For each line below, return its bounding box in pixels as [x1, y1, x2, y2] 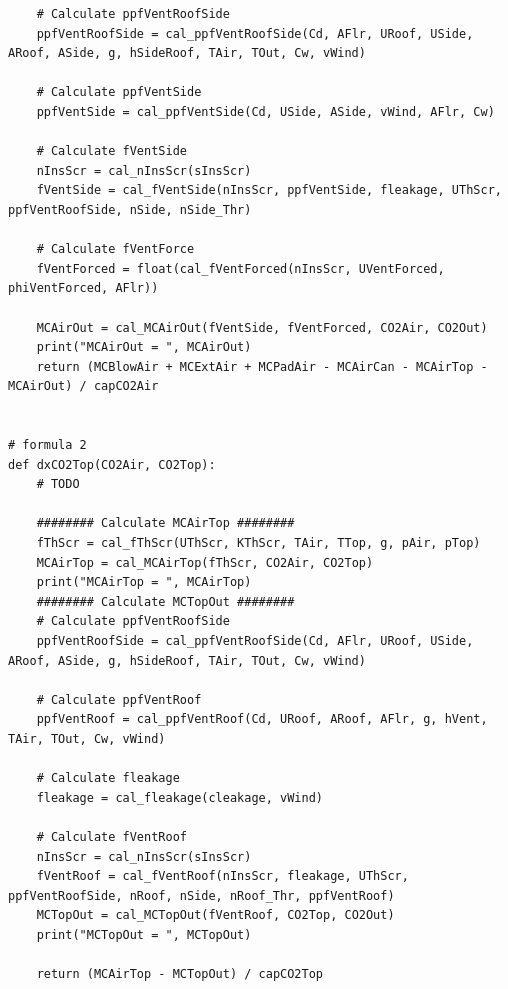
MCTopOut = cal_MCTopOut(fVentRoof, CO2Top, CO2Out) [36, 908, 395, 923]
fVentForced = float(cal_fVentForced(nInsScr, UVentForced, [36, 261, 445, 276]
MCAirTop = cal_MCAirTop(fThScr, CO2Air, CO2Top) [36, 555, 374, 570]
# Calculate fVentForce [36, 242, 195, 257]
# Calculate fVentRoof [36, 829, 187, 844]
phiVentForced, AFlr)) [8, 281, 159, 296]
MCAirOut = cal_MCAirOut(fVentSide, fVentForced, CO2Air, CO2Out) [36, 320, 488, 335]
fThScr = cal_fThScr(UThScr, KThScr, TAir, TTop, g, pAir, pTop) [36, 536, 481, 551]
